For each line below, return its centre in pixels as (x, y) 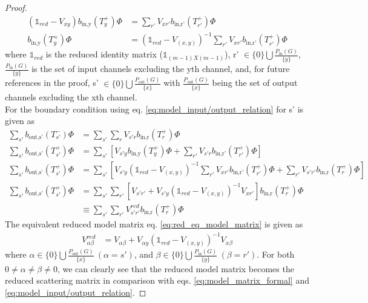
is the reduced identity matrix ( (104, 54)
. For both (276, 254)
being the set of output (255, 83)
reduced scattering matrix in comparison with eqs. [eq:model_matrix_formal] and (157, 280)
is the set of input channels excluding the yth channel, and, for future (161, 69)
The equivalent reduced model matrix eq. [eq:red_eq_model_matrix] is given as (154, 223)
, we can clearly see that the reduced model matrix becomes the (176, 268)
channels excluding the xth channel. (71, 97)
